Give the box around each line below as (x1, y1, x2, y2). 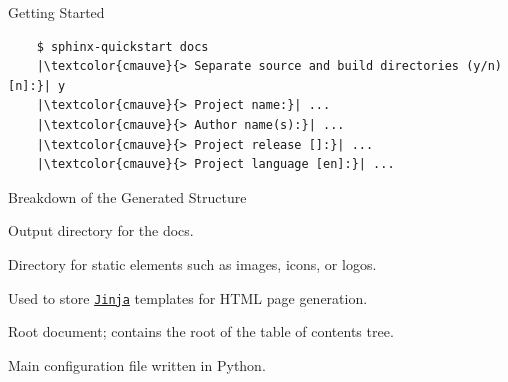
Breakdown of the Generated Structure (8, 186, 247, 207)
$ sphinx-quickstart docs (36, 39, 209, 54)
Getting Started (8, 2, 105, 22)
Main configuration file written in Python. (8, 354, 266, 375)
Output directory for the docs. (8, 220, 194, 241)
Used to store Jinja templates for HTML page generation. (8, 287, 368, 308)
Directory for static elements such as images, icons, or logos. (8, 253, 377, 274)
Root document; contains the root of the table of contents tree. (8, 321, 394, 342)
